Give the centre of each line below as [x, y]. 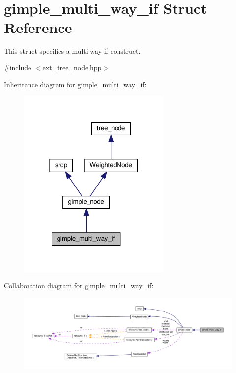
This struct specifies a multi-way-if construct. [72, 51]
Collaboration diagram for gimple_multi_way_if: [79, 286]
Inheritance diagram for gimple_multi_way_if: [75, 84]
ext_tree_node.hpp [72, 67]
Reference [38, 27]
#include [18, 67]
